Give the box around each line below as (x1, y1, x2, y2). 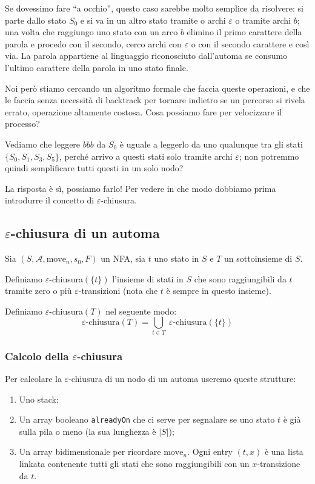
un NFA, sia (101, 252, 146, 265)
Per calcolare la (5, 372, 62, 385)
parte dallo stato (5, 13, 67, 26)
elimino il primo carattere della (187, 26, 302, 38)
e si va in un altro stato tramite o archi (80, 13, 226, 26)
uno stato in (154, 252, 199, 265)
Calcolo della (5, 348, 69, 363)
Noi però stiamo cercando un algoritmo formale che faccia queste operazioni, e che (5, 81, 310, 94)
